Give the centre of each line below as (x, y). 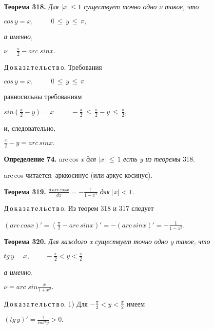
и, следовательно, (30, 128)
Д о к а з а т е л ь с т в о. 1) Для (46, 303)
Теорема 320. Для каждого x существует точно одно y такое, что (107, 241)
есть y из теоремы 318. (159, 158)
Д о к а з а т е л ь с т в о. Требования (53, 67)
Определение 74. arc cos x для (50, 158)
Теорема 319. (25, 191)
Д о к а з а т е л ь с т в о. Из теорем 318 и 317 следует (79, 208)
